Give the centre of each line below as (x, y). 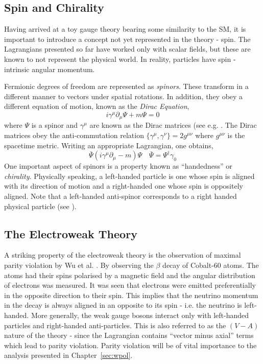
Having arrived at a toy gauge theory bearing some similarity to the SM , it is (125, 29)
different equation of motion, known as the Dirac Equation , (97, 106)
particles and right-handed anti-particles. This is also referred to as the (115, 325)
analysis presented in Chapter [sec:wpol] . (68, 355)
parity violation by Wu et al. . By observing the (79, 265)
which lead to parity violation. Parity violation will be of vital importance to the (130, 345)
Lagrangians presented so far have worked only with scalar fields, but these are (127, 49)
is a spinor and (55, 125)
